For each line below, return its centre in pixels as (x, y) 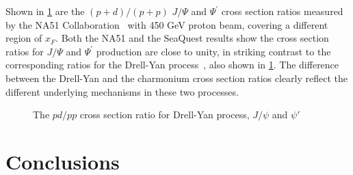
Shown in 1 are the (45, 11)
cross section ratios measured (282, 11)
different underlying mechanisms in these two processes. (122, 91)
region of (24, 38)
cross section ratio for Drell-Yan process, (165, 115)
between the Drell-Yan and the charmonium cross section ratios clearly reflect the (177, 78)
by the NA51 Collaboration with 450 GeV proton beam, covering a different (167, 24)
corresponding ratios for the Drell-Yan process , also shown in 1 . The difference (172, 65)
